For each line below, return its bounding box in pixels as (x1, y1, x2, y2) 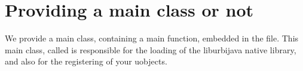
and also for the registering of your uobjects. (5, 55, 167, 67)
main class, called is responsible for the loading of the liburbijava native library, (5, 43, 296, 56)
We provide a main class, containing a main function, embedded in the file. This (5, 32, 299, 44)
